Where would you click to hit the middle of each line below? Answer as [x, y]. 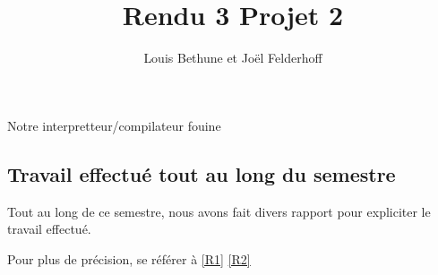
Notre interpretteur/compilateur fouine [114, 125]
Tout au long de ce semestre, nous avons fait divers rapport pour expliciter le [219, 211]
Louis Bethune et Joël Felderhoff [233, 58]
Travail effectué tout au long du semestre [202, 173]
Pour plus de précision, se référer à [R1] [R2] [129, 258]
